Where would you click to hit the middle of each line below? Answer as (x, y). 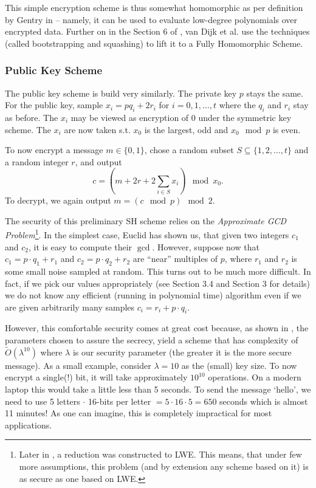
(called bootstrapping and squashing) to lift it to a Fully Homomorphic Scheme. (154, 43)
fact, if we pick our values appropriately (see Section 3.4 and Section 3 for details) (158, 283)
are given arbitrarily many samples (70, 307)
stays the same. (275, 93)
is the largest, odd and (186, 129)
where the (237, 105)
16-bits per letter (120, 401)
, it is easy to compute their (80, 246)
